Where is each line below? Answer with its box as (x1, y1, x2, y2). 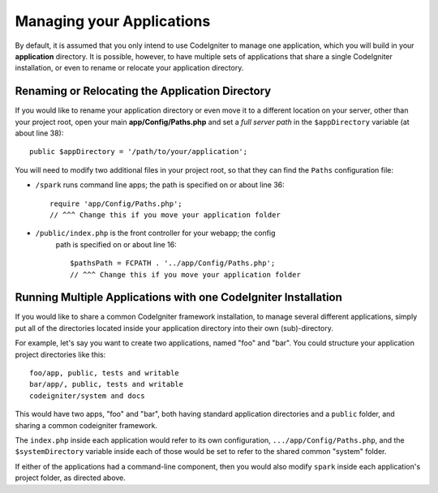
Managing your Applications (15, 12, 211, 30)
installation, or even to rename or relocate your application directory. (15, 63, 244, 73)
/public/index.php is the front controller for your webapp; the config (35, 228, 276, 238)
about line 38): (15, 128, 64, 138)
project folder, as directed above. (15, 473, 126, 482)
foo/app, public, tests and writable (29, 369, 180, 377)
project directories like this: (15, 349, 106, 359)
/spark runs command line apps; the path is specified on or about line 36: (35, 180, 286, 190)
